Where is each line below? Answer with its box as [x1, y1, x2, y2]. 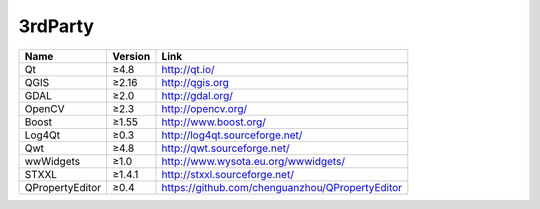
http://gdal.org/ [161, 88, 234, 102]
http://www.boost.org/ [161, 115, 267, 129]
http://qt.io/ [161, 62, 215, 76]
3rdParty [18, 15, 95, 37]
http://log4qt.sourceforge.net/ [161, 128, 303, 142]
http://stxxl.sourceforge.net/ [161, 167, 295, 181]
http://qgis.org [161, 75, 230, 89]
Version [112, 49, 151, 63]
